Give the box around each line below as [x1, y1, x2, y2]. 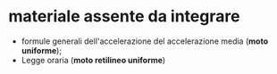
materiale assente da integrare [8, 6, 240, 27]
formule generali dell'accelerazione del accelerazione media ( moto [21, 36, 269, 46]
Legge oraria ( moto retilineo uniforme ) [21, 54, 166, 65]
